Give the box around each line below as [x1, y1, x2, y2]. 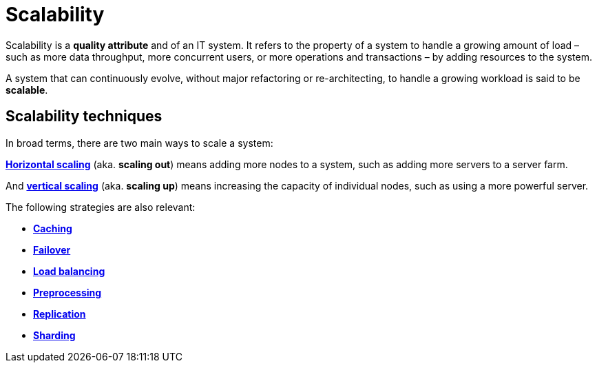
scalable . [6, 83, 48, 96]
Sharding [33, 329, 76, 341]
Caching [33, 222, 72, 234]
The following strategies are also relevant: [6, 201, 196, 213]
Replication [33, 307, 86, 320]
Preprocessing [33, 286, 102, 298]
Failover [33, 243, 71, 256]
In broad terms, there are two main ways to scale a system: [6, 136, 273, 149]
